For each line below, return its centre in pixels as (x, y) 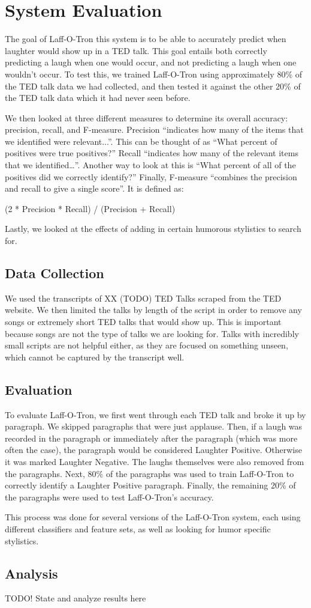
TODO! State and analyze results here (76, 598)
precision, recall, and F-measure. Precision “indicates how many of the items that (154, 129)
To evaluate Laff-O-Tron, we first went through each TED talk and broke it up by (155, 414)
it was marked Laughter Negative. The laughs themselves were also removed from (155, 461)
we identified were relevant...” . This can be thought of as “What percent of (141, 141)
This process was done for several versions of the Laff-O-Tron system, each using (153, 517)
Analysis (31, 573)
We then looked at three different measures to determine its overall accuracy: (147, 117)
